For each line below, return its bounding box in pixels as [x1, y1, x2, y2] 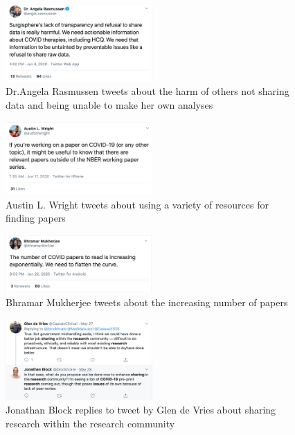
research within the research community [6, 416, 175, 430]
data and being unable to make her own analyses [6, 97, 213, 112]
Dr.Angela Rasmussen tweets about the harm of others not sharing [6, 84, 289, 98]
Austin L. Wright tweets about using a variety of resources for [6, 197, 269, 211]
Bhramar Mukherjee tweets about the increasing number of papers [6, 294, 288, 309]
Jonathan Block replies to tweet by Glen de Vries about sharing [6, 402, 276, 417]
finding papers [6, 211, 66, 225]
